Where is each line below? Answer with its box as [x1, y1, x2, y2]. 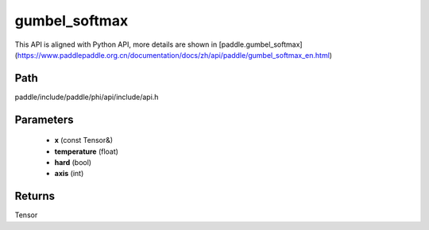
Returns [14, 190, 56, 203]
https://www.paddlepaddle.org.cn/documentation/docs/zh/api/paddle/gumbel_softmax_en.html [17, 50, 330, 59]
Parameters [14, 113, 74, 126]
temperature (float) [54, 147, 119, 156]
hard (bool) [54, 158, 91, 167]
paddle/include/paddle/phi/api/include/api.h [14, 92, 159, 102]
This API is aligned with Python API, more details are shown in [14, 40, 218, 49]
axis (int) [54, 169, 84, 178]
